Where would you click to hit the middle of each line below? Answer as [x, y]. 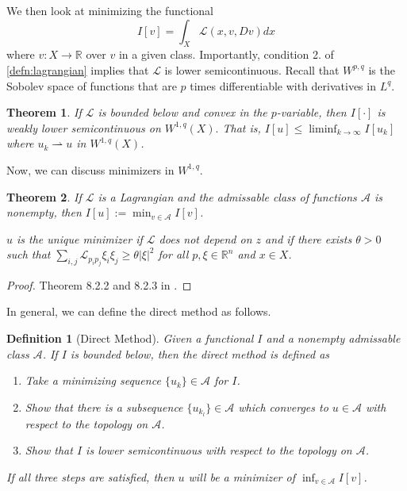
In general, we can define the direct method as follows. [139, 311]
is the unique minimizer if [80, 238]
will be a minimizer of [242, 476]
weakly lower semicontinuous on [84, 127]
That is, [242, 127]
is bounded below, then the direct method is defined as [200, 353]
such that [29, 254]
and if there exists [309, 238]
